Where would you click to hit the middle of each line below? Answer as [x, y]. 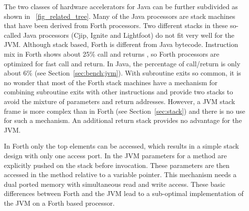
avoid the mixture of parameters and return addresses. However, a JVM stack [120, 101]
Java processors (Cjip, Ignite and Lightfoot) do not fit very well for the [129, 35]
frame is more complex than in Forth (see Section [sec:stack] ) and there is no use [125, 111]
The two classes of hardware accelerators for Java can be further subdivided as [121, 6]
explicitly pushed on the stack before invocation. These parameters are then [117, 165]
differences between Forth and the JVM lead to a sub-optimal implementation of [124, 193]
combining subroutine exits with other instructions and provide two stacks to [118, 92]
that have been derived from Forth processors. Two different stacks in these [116, 25]
